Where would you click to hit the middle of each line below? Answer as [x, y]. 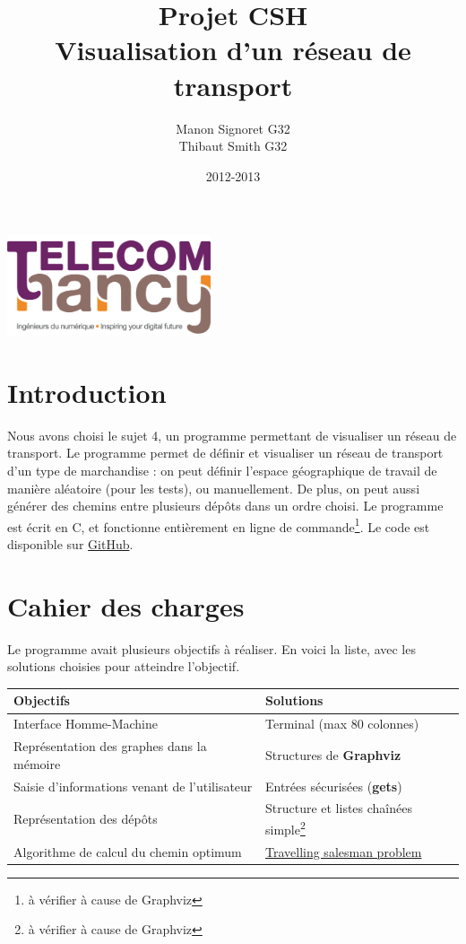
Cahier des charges [126, 605]
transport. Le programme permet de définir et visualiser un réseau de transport [225, 453]
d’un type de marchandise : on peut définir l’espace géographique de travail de [222, 471]
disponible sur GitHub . [70, 544]
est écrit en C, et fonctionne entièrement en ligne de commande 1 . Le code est [219, 525]
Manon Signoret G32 [233, 128]
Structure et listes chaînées [338, 808]
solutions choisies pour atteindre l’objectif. [124, 666]
